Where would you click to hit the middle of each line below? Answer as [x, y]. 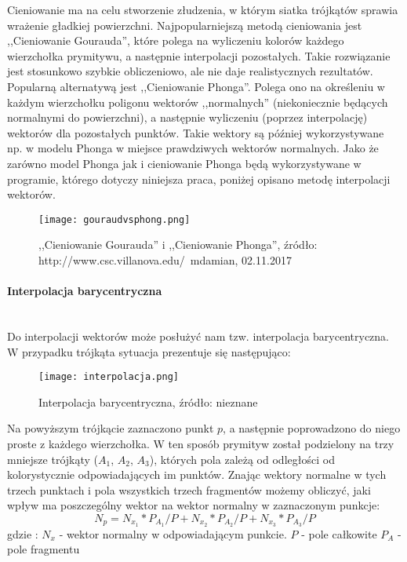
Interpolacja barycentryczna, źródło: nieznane [148, 401]
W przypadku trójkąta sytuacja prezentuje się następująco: [149, 351]
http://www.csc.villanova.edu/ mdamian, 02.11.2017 [165, 259]
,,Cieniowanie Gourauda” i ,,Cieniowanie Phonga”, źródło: [178, 245]
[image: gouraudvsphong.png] [114, 219]
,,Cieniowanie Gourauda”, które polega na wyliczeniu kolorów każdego [176, 40]
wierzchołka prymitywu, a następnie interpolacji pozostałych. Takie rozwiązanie [199, 55]
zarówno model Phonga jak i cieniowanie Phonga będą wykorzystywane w [184, 163]
